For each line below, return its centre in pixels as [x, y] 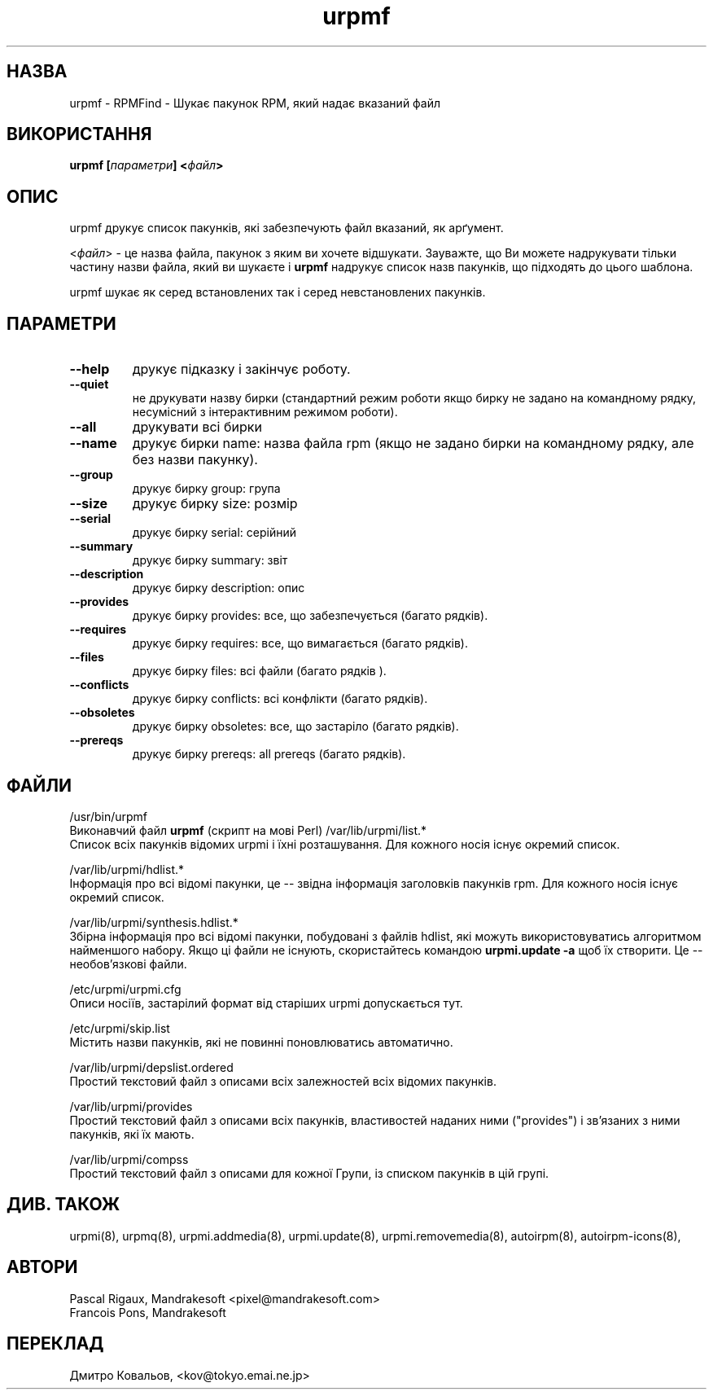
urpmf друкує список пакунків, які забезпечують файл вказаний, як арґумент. [287, 228]
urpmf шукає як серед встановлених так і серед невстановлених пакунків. [278, 292]
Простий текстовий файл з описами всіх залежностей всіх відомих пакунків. [283, 1081]
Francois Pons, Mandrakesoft [148, 1312]
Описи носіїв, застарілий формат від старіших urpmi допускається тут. [266, 1003]
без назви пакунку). [195, 460]
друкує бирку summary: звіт [210, 560]
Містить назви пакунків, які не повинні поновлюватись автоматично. [261, 1042]
